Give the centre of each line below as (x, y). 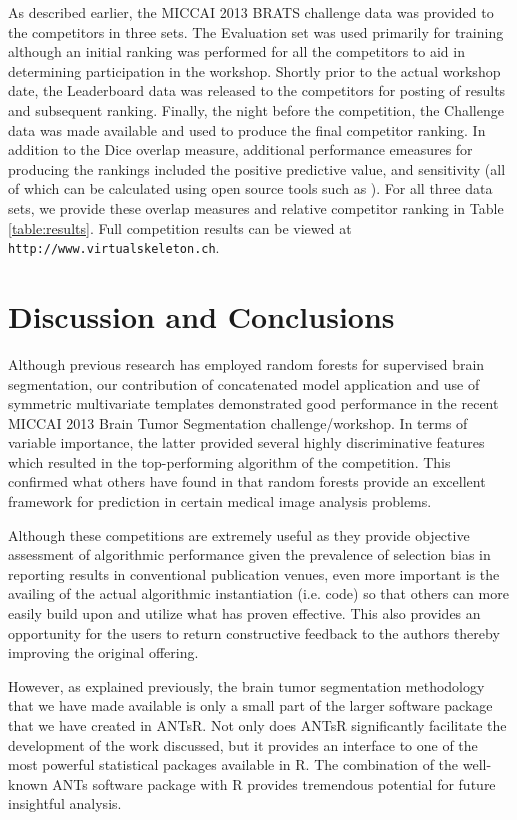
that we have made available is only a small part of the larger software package (250, 705)
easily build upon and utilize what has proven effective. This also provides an (244, 613)
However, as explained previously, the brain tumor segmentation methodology (246, 685)
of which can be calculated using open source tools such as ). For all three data (250, 188)
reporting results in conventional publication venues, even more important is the (254, 573)
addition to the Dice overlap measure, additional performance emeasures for (240, 149)
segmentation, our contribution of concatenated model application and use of (244, 383)
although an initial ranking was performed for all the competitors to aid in (236, 51)
